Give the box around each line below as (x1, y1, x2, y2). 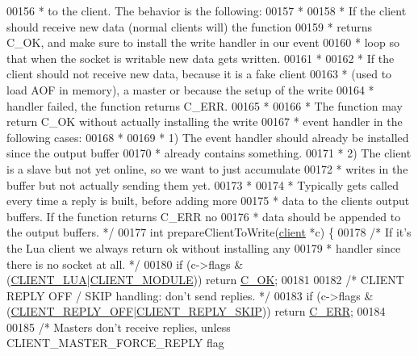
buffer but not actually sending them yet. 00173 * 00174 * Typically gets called (6, 176, 399, 193)
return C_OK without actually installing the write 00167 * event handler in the (6, 113, 403, 130)
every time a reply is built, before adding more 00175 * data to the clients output (6, 192, 410, 209)
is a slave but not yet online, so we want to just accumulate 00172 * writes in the (6, 160, 408, 177)
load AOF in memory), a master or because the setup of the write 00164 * (6, 81, 374, 98)
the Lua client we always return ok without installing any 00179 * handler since (6, 239, 401, 256)
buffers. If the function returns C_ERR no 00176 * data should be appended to (6, 207, 401, 224)
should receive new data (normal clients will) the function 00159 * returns (6, 18, 373, 35)
